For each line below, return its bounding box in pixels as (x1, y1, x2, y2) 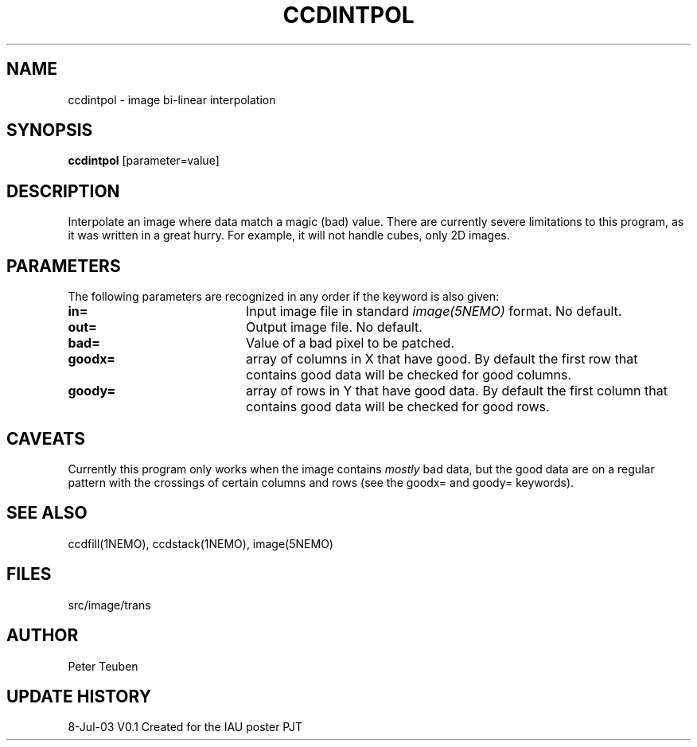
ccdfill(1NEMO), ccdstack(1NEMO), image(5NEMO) (68, 536, 333, 551)
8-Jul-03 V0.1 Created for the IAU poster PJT (68, 720, 302, 734)
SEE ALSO (6, 503, 88, 523)
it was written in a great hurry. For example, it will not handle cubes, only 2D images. (68, 228, 510, 243)
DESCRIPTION (6, 181, 120, 201)
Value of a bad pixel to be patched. (245, 335, 454, 352)
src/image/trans (68, 597, 151, 612)
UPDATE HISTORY (6, 686, 152, 706)
